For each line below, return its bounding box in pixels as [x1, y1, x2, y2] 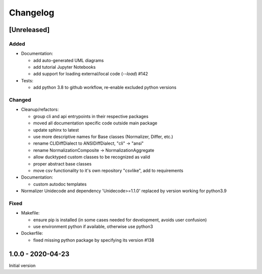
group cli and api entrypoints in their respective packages [33, 113, 149, 119]
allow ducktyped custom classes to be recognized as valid [33, 154, 150, 160]
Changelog [9, 7, 54, 18]
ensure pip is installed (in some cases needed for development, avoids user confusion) [33, 217, 207, 223]
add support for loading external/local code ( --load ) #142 [33, 71, 148, 77]
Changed [9, 97, 32, 104]
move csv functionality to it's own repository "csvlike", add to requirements [33, 167, 184, 173]
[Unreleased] [9, 26, 50, 34]
